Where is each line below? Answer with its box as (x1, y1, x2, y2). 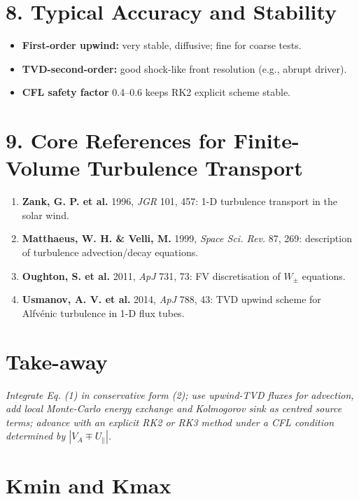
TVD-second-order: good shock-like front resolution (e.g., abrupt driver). (22, 61, 347, 76)
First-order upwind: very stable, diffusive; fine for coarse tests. (22, 38, 302, 52)
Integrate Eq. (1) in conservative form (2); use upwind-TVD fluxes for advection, (6, 387, 354, 402)
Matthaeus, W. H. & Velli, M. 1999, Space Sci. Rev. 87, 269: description (22, 231, 352, 246)
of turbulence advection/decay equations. (22, 245, 199, 259)
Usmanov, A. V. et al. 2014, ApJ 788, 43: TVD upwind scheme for (22, 292, 321, 307)
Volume (6, 153, 80, 182)
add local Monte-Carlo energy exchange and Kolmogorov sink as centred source (6, 401, 342, 416)
